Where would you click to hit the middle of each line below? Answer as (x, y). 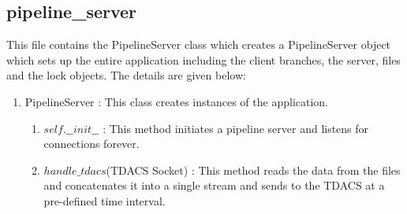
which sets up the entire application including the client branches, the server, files (203, 59)
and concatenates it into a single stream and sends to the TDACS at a (214, 185)
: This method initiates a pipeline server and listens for (236, 128)
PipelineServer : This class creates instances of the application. (176, 101)
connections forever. (91, 144)
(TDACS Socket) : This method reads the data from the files (253, 170)
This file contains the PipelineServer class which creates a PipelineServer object (199, 44)
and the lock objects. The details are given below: (126, 75)
